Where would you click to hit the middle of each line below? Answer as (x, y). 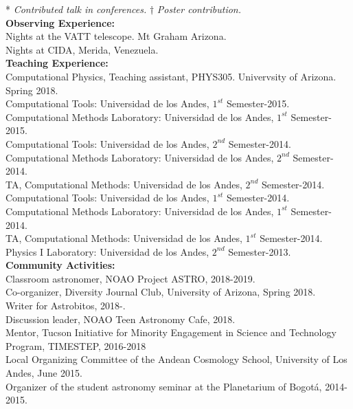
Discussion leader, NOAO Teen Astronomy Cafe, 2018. (121, 319)
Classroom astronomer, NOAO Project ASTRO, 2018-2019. (130, 278)
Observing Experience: (60, 22)
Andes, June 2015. (44, 373)
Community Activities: (60, 265)
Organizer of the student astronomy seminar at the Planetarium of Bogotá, (164, 386)
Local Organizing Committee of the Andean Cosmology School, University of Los (176, 359)
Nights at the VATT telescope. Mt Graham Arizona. (116, 36)
